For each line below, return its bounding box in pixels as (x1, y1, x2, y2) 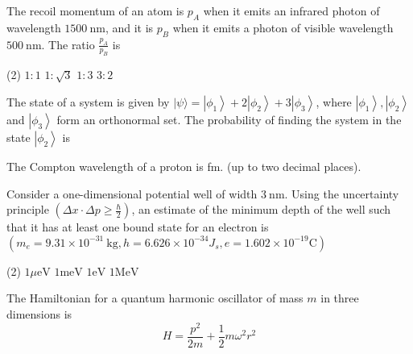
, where (316, 93, 352, 110)
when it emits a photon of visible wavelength (172, 19, 394, 35)
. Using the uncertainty (284, 185, 399, 202)
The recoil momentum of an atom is (6, 2, 184, 19)
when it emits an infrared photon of (203, 2, 380, 19)
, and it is (105, 19, 154, 35)
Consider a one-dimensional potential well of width (6, 185, 258, 202)
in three (320, 289, 359, 306)
